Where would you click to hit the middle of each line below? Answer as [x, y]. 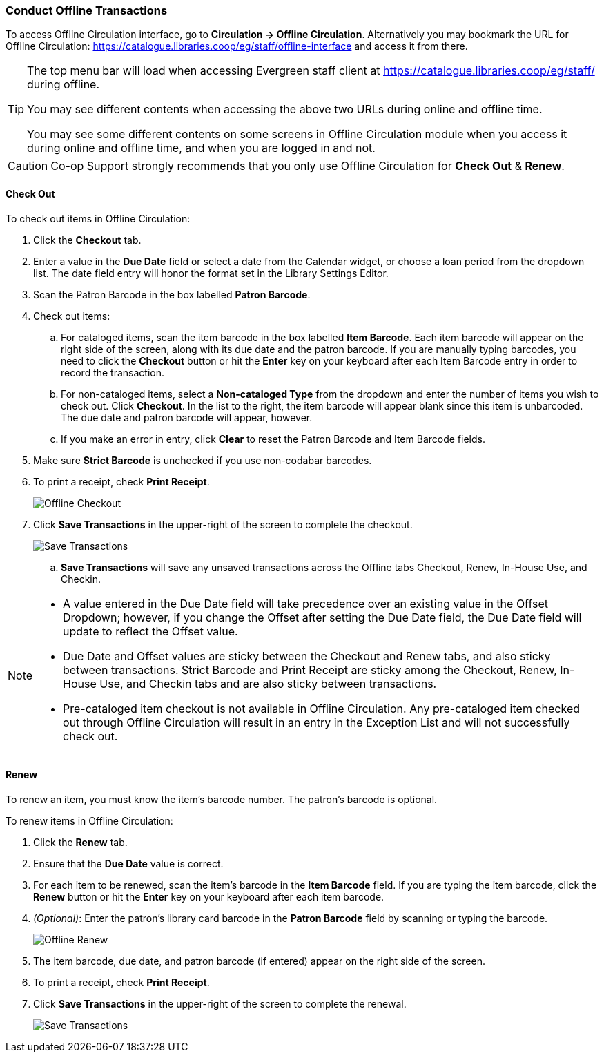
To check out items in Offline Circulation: [98, 218]
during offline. [64, 85]
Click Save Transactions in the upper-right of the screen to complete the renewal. [220, 1003]
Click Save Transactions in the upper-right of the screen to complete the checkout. [223, 524]
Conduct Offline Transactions [87, 10]
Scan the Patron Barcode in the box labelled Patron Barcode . [172, 294]
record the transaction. [113, 372]
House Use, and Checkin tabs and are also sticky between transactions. [250, 683]
